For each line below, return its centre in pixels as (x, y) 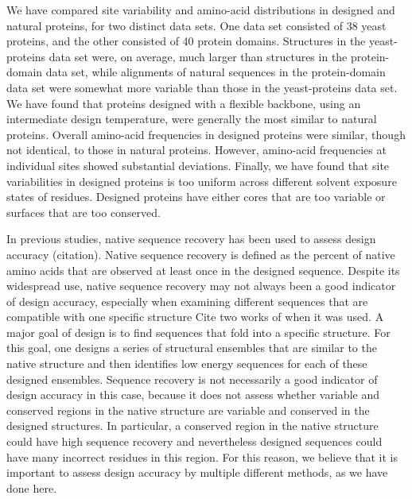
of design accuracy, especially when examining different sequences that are (187, 301)
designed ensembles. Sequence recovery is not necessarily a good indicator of (192, 379)
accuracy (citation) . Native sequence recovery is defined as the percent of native (201, 254)
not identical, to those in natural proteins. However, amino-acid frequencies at (196, 150)
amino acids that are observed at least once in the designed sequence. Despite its (203, 270)
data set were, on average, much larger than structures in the (198, 56)
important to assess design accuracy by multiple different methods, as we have (197, 472)
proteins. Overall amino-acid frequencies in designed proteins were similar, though (206, 134)
